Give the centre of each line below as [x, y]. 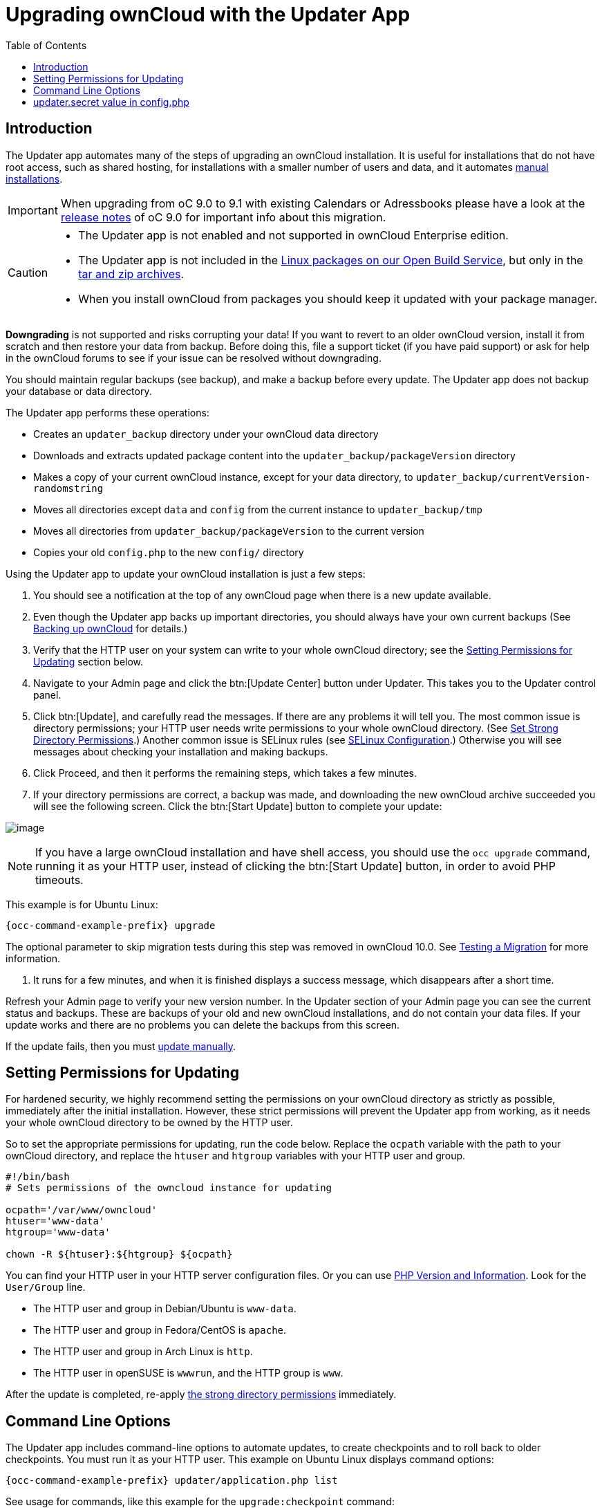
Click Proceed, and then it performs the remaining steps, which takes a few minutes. [225, 773]
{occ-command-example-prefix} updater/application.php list [172, 1481]
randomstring [68, 488]
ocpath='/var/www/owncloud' [82, 1210]
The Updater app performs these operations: [107, 412]
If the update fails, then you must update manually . [121, 1046]
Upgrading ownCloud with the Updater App [208, 15]
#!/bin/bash [38, 1177]
